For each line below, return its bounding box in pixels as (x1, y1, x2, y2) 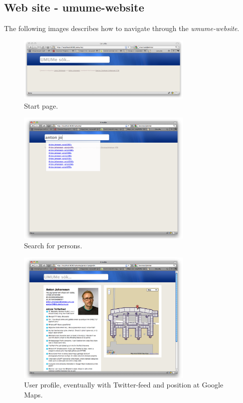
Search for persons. (24, 240, 82, 250)
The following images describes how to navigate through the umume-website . (4, 23, 239, 34)
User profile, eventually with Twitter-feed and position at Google (24, 379, 223, 390)
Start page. (24, 100, 58, 111)
